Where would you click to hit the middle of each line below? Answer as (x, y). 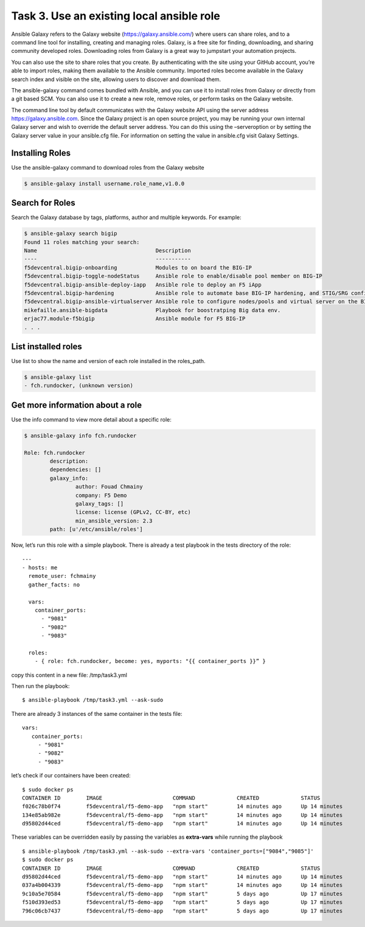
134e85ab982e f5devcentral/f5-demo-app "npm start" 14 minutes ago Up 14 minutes (182, 815)
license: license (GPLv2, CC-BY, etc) (133, 512)
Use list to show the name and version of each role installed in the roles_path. (109, 361)
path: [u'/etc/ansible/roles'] (96, 529)
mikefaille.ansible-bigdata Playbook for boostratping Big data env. (152, 310)
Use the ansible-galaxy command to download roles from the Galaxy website (108, 167)
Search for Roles (43, 203)
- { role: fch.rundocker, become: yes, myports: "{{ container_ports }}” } (150, 661)
